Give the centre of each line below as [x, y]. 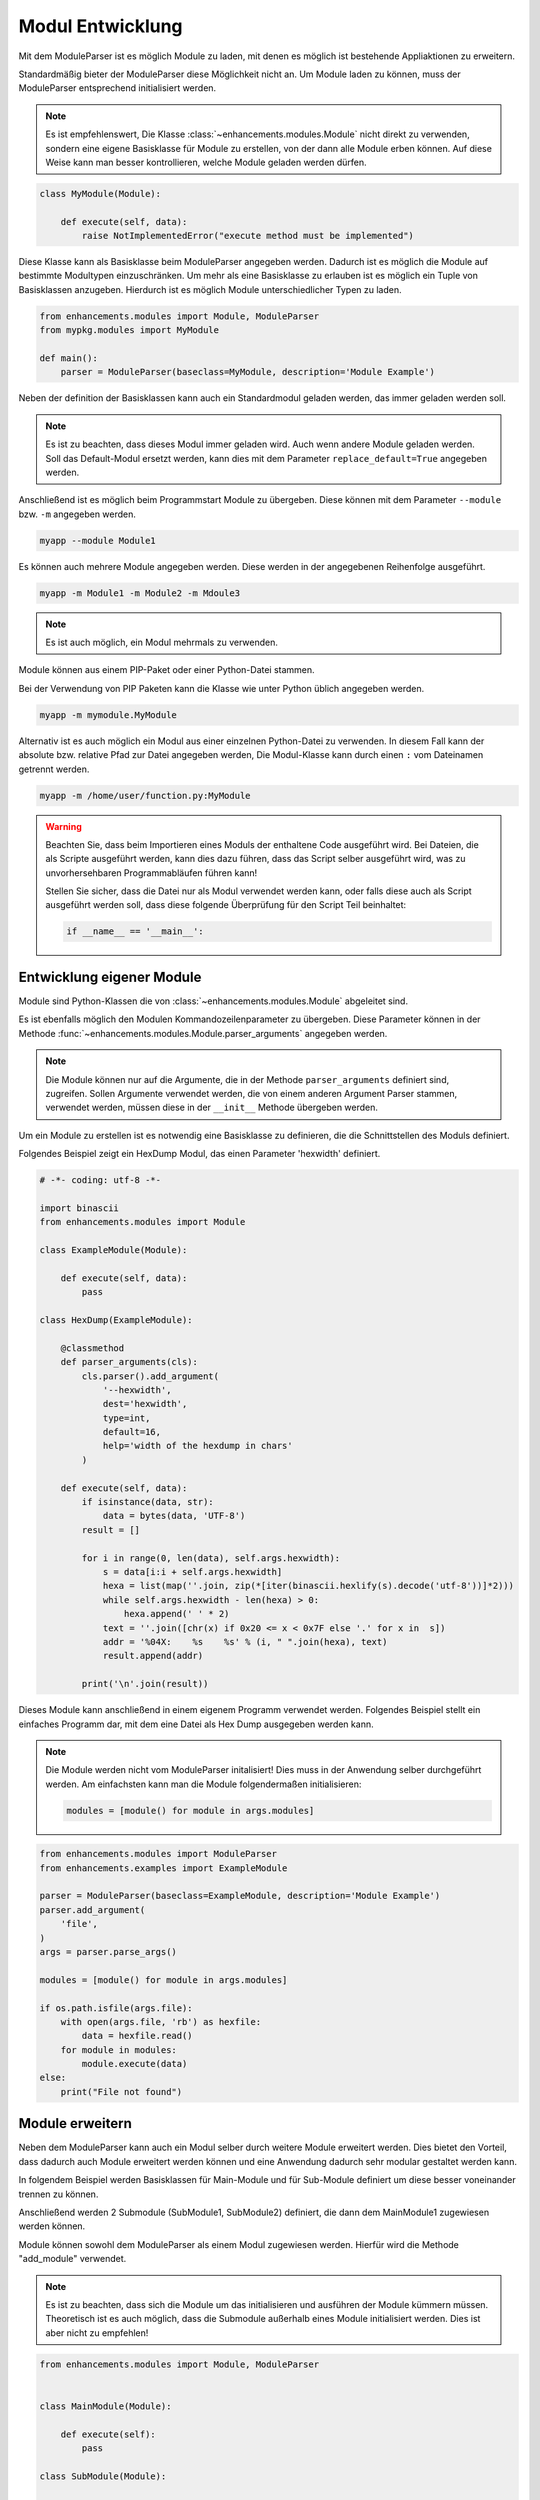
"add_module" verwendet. [72, 2259]
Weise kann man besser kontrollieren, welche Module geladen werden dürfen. [206, 162]
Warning [63, 826]
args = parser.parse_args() [108, 1951]
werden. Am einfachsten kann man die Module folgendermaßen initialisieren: [203, 1784]
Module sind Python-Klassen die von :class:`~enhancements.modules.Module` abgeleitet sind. [213, 1001]
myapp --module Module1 [98, 540]
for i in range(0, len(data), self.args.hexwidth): [211, 1558]
